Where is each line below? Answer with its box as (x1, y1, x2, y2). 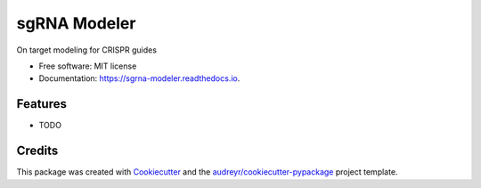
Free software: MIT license (38, 61, 137, 71)
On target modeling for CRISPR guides (16, 45, 158, 55)
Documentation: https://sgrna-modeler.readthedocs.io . (38, 73, 240, 84)
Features (16, 96, 67, 111)
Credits (16, 143, 59, 159)
